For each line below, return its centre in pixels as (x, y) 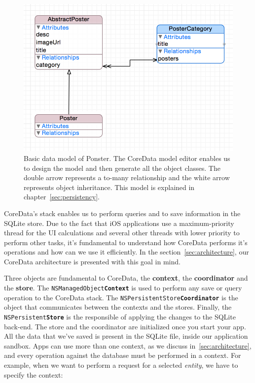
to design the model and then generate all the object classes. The (122, 168)
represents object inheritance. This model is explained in (109, 187)
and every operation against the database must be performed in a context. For (123, 355)
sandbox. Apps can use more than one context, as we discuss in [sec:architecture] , (128, 345)
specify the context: (34, 374)
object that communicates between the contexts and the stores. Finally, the (118, 307)
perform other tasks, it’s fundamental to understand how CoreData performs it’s (126, 242)
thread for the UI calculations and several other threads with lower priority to (122, 233)
